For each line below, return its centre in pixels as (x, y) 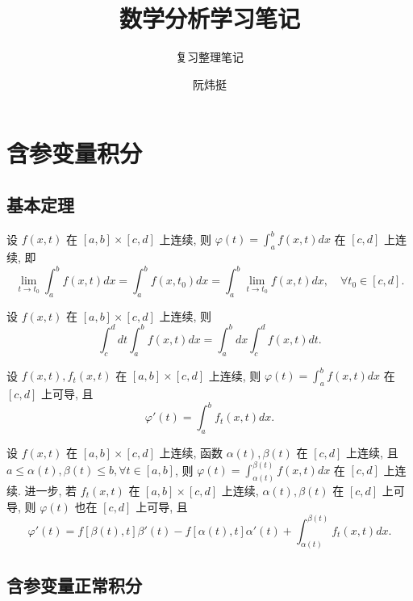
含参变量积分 (75, 153)
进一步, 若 (51, 490)
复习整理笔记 (210, 57)
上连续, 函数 (191, 452)
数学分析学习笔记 (209, 18)
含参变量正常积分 (74, 584)
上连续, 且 (372, 452)
